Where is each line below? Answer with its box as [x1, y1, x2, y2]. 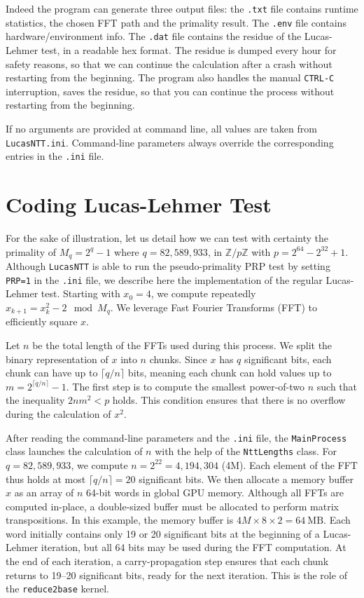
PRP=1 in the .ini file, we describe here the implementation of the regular [6, 272, 323, 287]
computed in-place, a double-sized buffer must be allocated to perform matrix [6, 498, 339, 513]
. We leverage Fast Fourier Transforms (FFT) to [110, 299, 318, 314]
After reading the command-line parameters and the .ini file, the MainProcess [6, 430, 347, 444]
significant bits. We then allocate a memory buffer [139, 471, 353, 486]
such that [316, 379, 358, 393]
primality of [6, 244, 57, 259]
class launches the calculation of [6, 444, 143, 458]
